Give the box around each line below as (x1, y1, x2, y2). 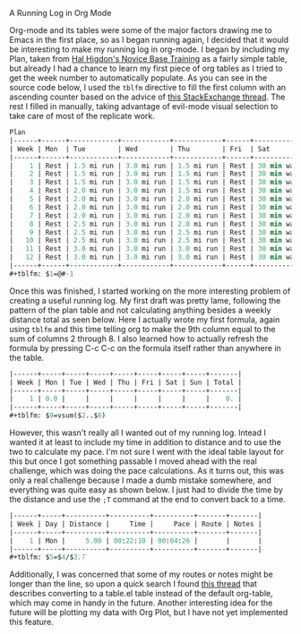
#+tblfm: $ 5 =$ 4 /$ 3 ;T (9, 553, 87, 562)
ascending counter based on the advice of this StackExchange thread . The (9, 91, 286, 102)
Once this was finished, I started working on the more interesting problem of (9, 286, 291, 296)
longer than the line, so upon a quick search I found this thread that (9, 578, 258, 589)
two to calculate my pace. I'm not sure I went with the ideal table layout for (9, 447, 285, 457)
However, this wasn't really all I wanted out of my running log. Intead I (9, 427, 266, 438)
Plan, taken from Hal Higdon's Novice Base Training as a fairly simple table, (9, 54, 288, 64)
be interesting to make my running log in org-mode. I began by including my (9, 44, 289, 55)
